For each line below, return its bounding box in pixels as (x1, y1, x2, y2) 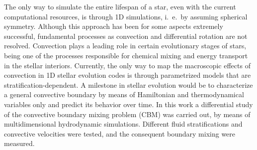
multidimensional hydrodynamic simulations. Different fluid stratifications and (4, 119, 243, 129)
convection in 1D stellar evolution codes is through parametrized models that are (4, 70, 251, 80)
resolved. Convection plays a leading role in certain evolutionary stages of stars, (4, 40, 247, 51)
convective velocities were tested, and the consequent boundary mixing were (4, 128, 236, 139)
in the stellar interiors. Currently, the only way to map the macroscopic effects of (4, 60, 251, 70)
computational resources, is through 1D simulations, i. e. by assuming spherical (4, 11, 248, 21)
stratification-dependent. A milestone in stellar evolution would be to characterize (4, 79, 253, 90)
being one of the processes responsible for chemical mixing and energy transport (4, 50, 248, 60)
